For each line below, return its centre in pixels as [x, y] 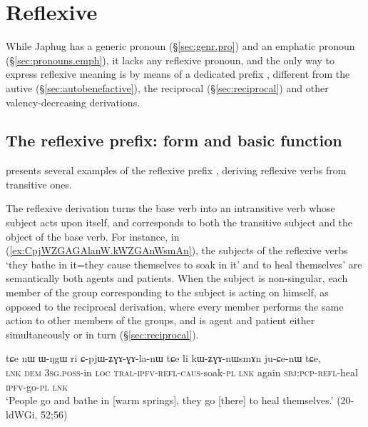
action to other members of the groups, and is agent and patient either [160, 320]
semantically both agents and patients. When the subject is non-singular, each [177, 278]
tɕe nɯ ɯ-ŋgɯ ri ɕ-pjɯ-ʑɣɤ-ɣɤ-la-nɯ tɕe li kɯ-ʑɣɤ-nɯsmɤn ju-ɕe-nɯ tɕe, [163, 358]
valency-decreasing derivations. [73, 102]
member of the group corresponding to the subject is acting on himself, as [167, 292]
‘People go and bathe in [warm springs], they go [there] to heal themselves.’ [170, 400]
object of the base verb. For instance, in [93, 236]
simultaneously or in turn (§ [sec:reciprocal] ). [102, 334]
